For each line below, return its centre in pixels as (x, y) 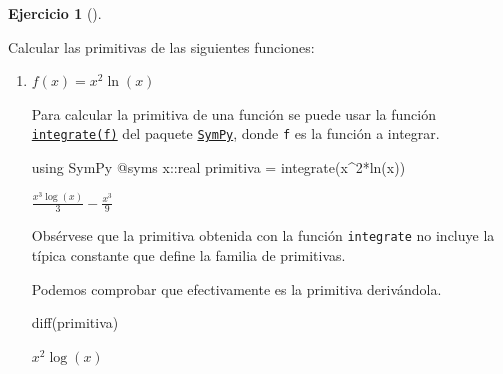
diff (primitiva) (75, 322)
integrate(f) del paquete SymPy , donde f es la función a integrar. (235, 133)
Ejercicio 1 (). (55, 13)
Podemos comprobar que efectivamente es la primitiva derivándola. (236, 288)
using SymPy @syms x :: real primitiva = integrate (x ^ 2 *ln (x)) (218, 167)
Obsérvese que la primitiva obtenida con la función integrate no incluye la (263, 235)
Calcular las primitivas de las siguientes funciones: (161, 46)
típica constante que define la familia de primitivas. (188, 255)
